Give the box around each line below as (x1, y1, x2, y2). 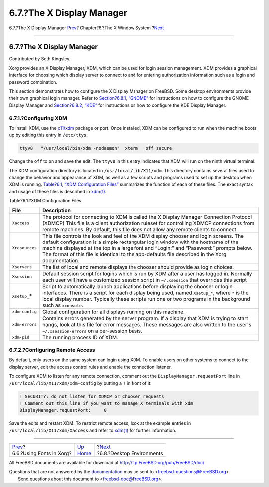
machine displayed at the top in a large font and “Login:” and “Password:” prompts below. (42, 244, 253, 251)
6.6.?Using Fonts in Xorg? (12, 450, 72, 457)
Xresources (12, 245, 37, 251)
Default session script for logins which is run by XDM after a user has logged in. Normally (42, 270, 252, 277)
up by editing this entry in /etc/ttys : (9, 132, 88, 138)
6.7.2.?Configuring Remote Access (9, 347, 95, 354)
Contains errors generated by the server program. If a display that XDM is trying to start (42, 315, 248, 322)
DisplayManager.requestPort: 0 (19, 407, 107, 413)
